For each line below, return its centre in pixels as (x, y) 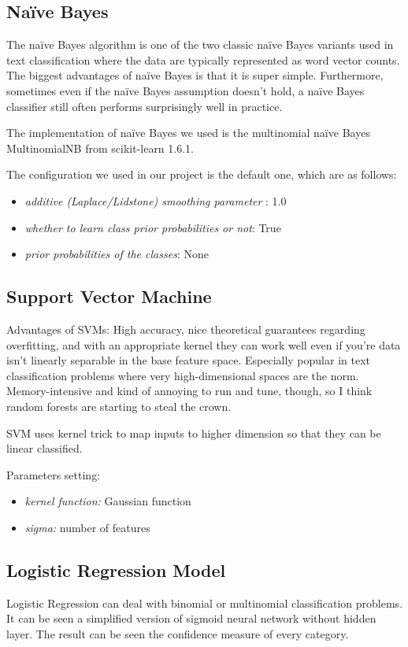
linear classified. (45, 448)
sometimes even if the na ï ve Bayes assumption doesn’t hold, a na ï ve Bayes (185, 90)
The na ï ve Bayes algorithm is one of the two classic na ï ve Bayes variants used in (200, 44)
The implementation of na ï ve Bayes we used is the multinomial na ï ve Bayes (188, 133)
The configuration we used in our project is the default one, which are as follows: (202, 174)
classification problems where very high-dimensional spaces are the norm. (183, 375)
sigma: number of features (87, 527)
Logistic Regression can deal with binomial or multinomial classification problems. (205, 603)
